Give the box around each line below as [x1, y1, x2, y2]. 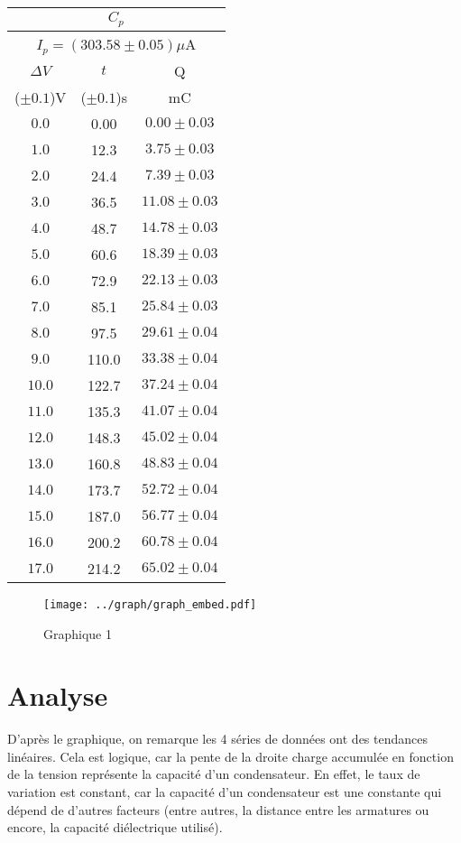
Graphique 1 [43, 624, 112, 643]
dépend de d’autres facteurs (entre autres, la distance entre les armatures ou [7, 800, 429, 819]
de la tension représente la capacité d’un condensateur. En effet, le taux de [7, 764, 420, 783]
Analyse [7, 677, 108, 714]
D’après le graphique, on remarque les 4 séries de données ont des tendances [7, 729, 428, 748]
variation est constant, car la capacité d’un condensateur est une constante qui [7, 783, 442, 801]
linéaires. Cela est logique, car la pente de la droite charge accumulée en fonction [7, 746, 454, 765]
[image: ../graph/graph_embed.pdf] [43, 598, 257, 611]
